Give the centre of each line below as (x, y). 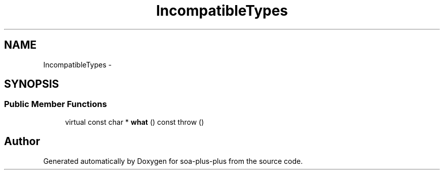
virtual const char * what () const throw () (135, 122)
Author (22, 142)
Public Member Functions (55, 104)
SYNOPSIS (32, 84)
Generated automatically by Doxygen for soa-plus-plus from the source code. (173, 161)
